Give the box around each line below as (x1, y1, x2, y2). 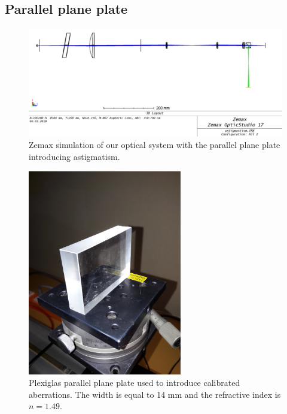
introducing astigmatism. (29, 150, 120, 162)
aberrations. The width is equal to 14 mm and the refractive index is (29, 388, 281, 400)
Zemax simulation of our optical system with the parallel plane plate (29, 138, 280, 151)
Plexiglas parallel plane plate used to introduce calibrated (29, 376, 240, 389)
